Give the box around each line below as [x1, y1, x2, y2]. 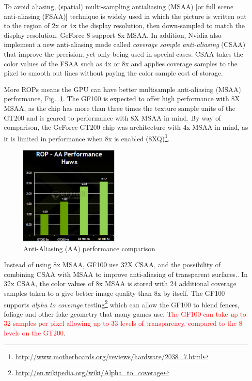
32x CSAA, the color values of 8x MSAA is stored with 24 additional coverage [4, 278, 236, 289]
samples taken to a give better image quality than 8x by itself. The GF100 [4, 288, 225, 298]
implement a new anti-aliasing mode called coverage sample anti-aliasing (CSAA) [4, 39, 246, 49]
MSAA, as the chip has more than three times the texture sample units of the [4, 103, 236, 113]
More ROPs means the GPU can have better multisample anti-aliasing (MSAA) [4, 84, 241, 94]
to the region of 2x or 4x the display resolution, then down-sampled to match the [4, 20, 245, 30]
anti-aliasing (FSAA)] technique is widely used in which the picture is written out [4, 11, 247, 21]
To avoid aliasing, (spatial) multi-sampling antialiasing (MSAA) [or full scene [4, 1, 234, 11]
